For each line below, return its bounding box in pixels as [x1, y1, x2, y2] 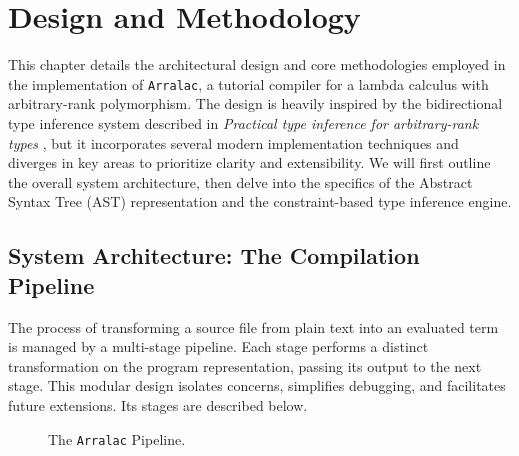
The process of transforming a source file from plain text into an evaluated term [8, 316, 499, 337]
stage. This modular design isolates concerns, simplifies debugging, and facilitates [8, 375, 506, 396]
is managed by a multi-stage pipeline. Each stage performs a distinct [8, 336, 429, 357]
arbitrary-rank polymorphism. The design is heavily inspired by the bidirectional [8, 93, 503, 114]
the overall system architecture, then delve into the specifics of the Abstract [8, 171, 473, 192]
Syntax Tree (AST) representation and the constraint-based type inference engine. [8, 191, 512, 212]
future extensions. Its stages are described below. [8, 394, 308, 415]
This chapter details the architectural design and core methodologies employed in [8, 54, 506, 75]
